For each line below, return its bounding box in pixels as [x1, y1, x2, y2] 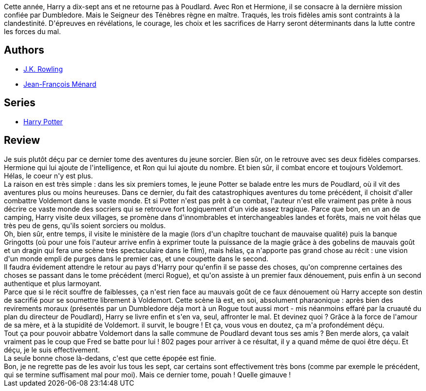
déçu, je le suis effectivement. [4, 345, 100, 354]
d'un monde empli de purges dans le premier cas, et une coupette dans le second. [4, 254, 269, 263]
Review [4, 134, 40, 147]
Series [4, 97, 36, 109]
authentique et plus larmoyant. [4, 279, 102, 288]
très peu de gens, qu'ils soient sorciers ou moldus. [4, 221, 166, 230]
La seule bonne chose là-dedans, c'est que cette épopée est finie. [4, 353, 216, 362]
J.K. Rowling [23, 64, 63, 73]
